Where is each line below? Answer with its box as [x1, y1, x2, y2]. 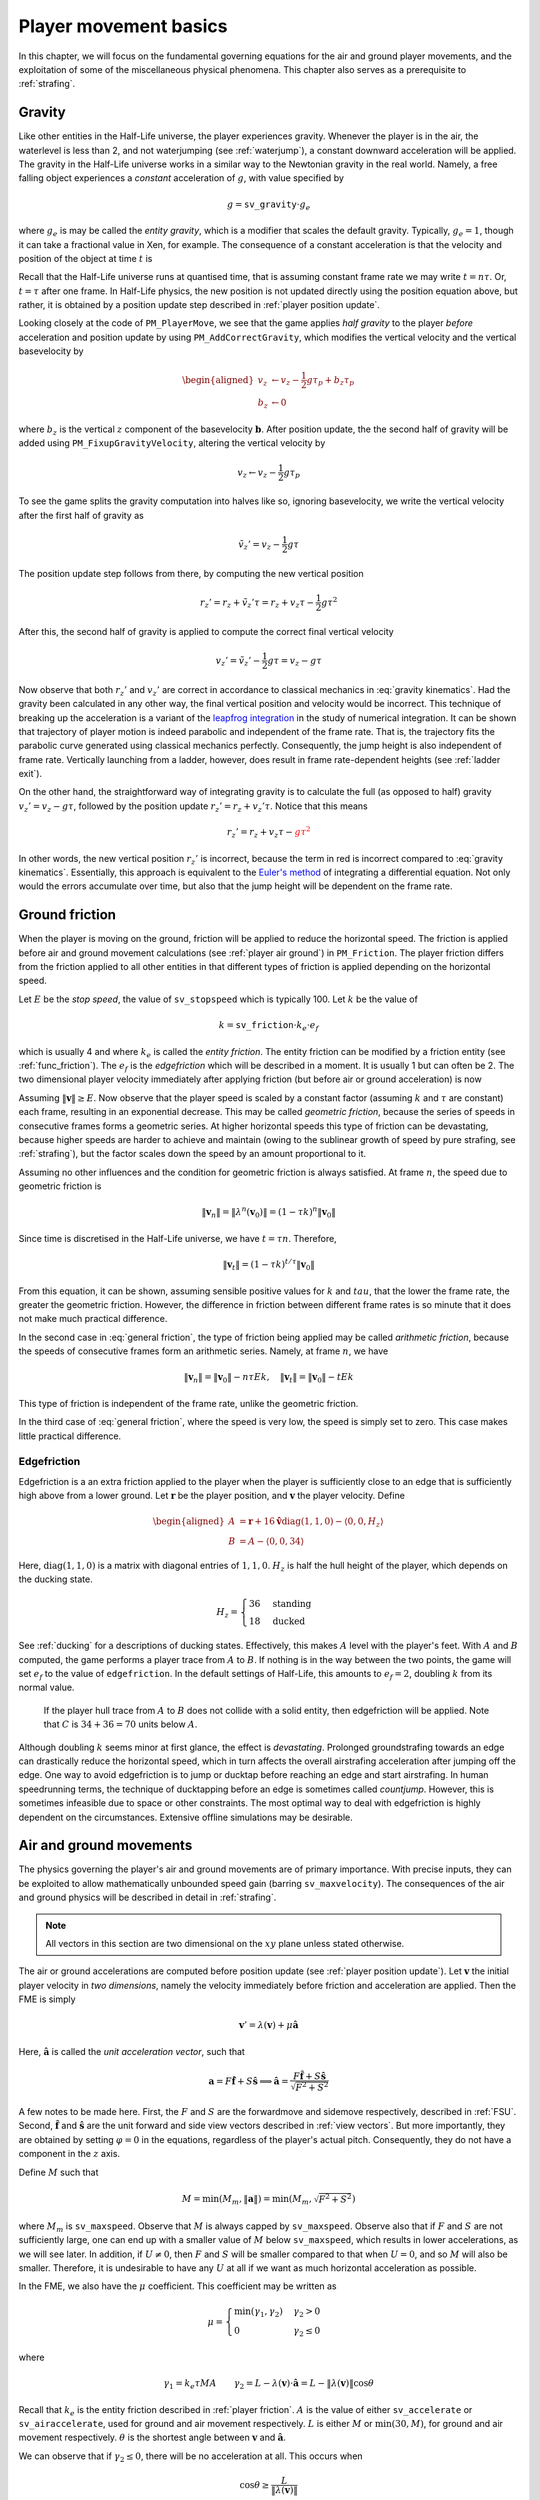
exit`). [18, 768, 43, 780]
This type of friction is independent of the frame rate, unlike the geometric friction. [18, 1397, 359, 1409]
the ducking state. [18, 1573, 94, 1585]
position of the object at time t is [18, 252, 153, 264]
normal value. [18, 1681, 75, 1694]
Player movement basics [18, 15, 228, 37]
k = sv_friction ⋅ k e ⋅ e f [218, 1020, 319, 1033]
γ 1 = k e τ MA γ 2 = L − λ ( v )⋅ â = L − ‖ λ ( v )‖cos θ [163, 2377, 375, 2391]
